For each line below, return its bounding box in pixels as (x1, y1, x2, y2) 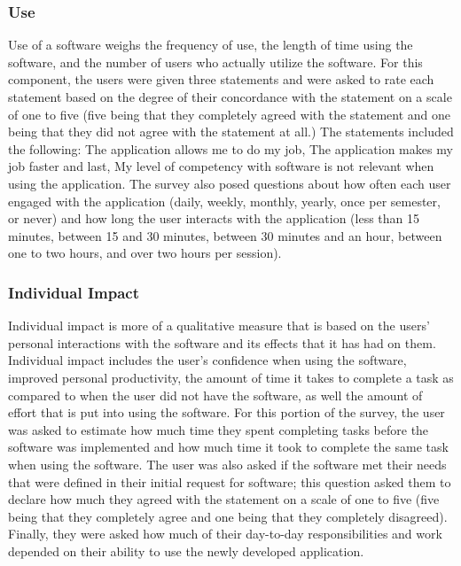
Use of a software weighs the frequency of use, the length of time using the (8, 35, 413, 54)
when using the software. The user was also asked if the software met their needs (8, 454, 447, 473)
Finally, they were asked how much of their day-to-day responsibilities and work (8, 524, 442, 543)
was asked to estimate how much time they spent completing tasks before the (8, 420, 429, 438)
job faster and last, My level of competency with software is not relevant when (8, 157, 434, 175)
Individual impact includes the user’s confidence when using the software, (8, 351, 407, 369)
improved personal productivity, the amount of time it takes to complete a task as (8, 368, 454, 386)
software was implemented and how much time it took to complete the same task (8, 438, 449, 456)
